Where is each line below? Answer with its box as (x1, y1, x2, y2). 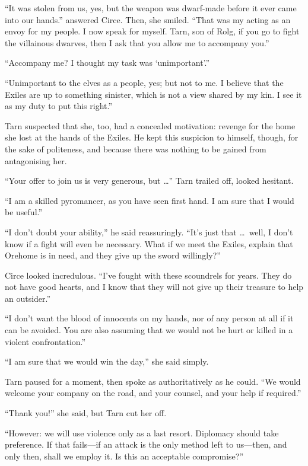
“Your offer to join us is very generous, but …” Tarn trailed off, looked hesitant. (5, 174, 294, 187)
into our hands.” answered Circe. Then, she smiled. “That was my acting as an (5, 13, 291, 25)
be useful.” (5, 206, 43, 218)
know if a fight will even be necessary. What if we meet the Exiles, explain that (5, 237, 293, 250)
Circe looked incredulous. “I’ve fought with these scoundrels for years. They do (5, 269, 292, 281)
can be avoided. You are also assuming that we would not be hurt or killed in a (5, 324, 293, 336)
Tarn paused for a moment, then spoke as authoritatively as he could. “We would (5, 375, 301, 387)
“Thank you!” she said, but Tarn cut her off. (5, 407, 167, 419)
